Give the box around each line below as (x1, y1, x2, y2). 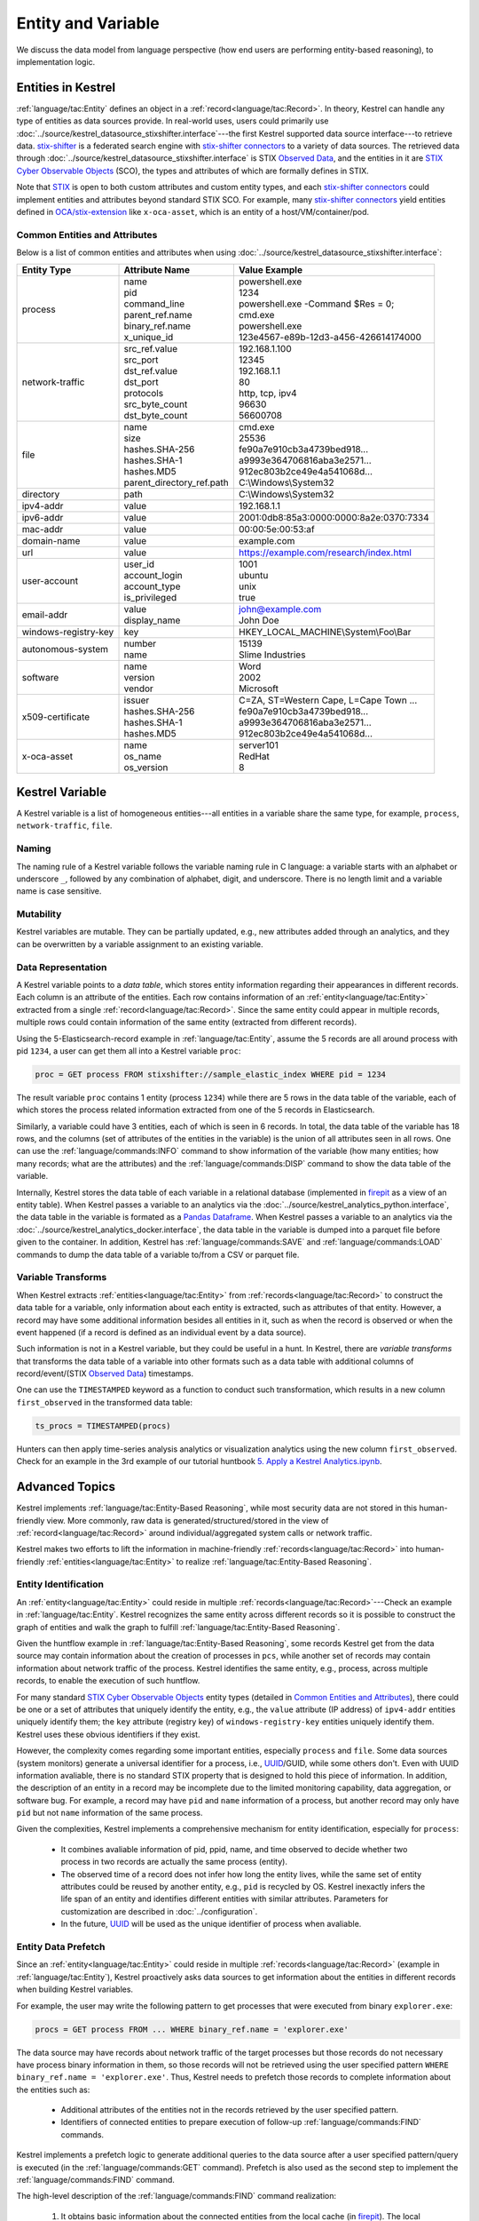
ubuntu (238, 569, 269, 581)
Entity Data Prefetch (16, 1940, 106, 1953)
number (123, 637, 157, 649)
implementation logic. (16, 56, 96, 67)
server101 (238, 738, 279, 751)
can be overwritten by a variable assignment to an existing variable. (16, 938, 263, 950)
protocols (123, 386, 164, 399)
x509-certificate (21, 711, 90, 723)
